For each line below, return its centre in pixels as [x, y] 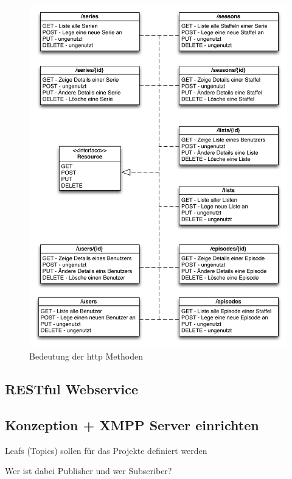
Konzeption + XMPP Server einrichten [132, 424]
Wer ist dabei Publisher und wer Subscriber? [89, 471]
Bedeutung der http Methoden [86, 356]
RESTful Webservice [71, 389]
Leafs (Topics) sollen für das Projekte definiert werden [106, 450]
